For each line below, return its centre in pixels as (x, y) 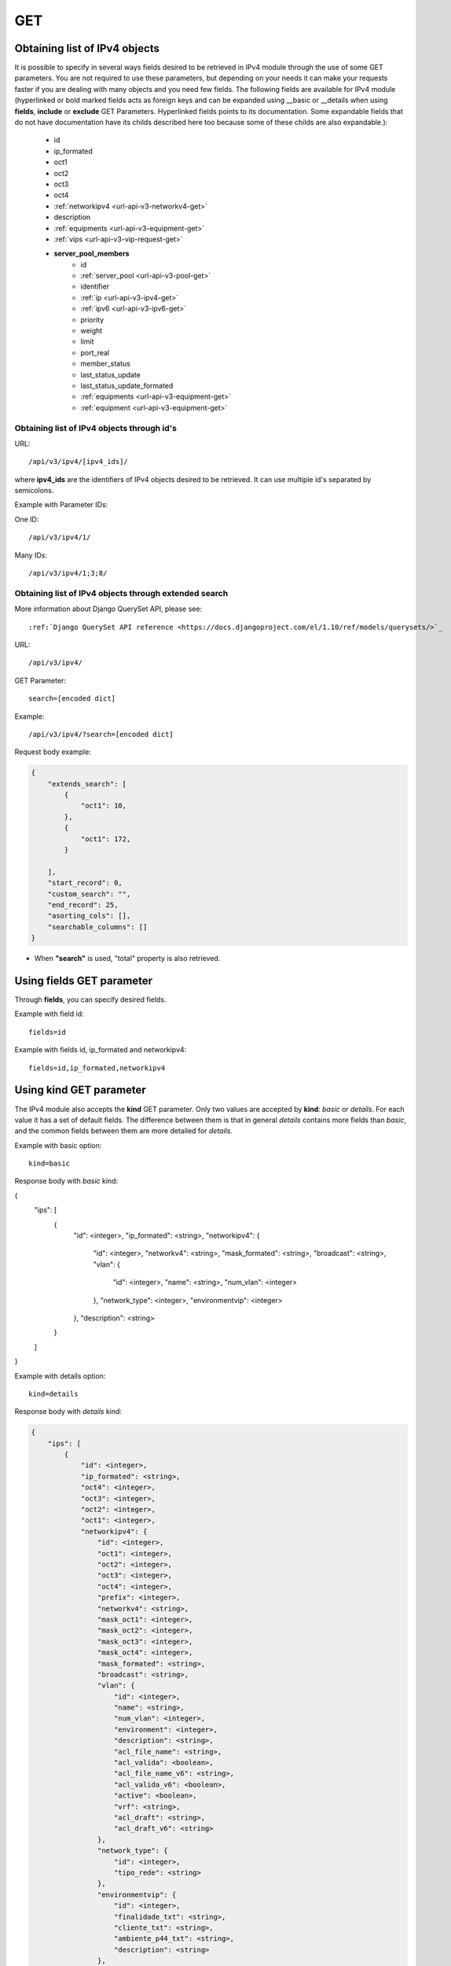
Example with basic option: (58, 1145)
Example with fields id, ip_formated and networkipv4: (101, 1050)
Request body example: (53, 752)
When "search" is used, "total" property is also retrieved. (127, 959)
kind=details (53, 1394)
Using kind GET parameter (81, 1090)
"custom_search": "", (89, 894)
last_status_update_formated (127, 386)
